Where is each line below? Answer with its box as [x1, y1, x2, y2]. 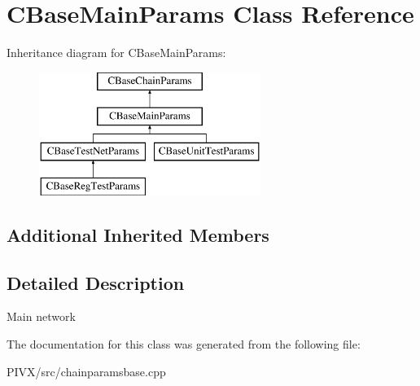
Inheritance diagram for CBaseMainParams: [7, 44, 226, 61]
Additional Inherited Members [7, 222, 269, 247]
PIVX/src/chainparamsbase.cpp [7, 362, 166, 379]
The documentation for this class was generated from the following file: [7, 336, 361, 353]
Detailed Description [7, 270, 185, 295]
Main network [7, 308, 76, 325]
